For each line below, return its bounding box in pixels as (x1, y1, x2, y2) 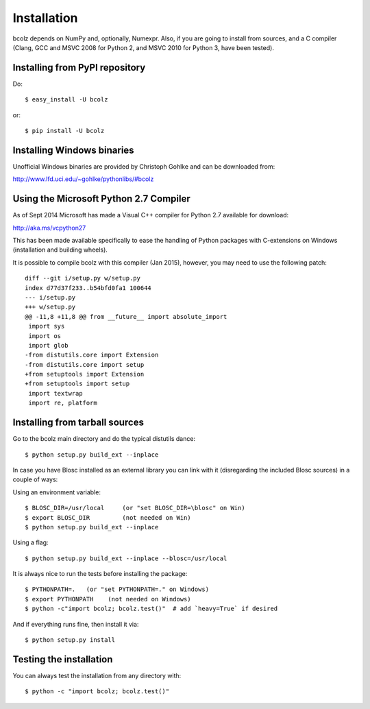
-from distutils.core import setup (25, 361, 145, 368)
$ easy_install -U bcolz (25, 96, 108, 104)
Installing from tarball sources (12, 417, 144, 429)
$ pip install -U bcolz (25, 127, 105, 135)
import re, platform (28, 399, 97, 407)
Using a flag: (12, 538, 49, 546)
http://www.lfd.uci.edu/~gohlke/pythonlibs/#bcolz (12, 175, 154, 183)
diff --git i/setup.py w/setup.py (25, 274, 140, 283)
